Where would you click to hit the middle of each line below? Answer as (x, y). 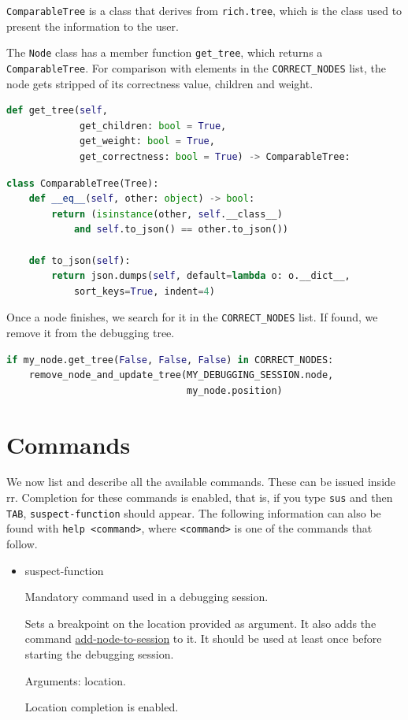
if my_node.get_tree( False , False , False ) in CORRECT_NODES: (170, 360)
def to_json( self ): (80, 260)
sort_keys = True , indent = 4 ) (144, 291)
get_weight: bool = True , (147, 141)
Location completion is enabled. (102, 707)
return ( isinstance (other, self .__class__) (167, 214)
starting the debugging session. (99, 653)
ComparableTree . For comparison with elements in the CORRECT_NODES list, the (196, 67)
